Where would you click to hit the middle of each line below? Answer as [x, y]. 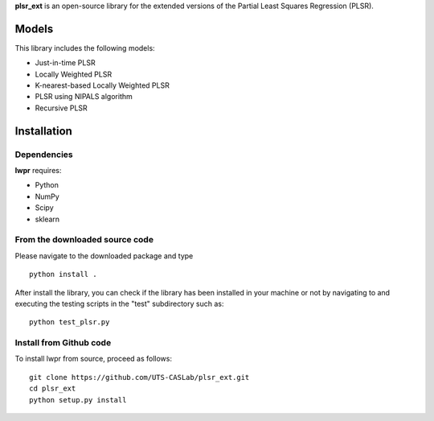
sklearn [47, 219]
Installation [43, 131]
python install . [63, 274]
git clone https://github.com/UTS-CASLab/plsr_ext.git [139, 377]
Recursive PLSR [61, 108]
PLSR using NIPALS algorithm [84, 97]
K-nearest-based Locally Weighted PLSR [102, 85]
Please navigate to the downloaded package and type [104, 256]
